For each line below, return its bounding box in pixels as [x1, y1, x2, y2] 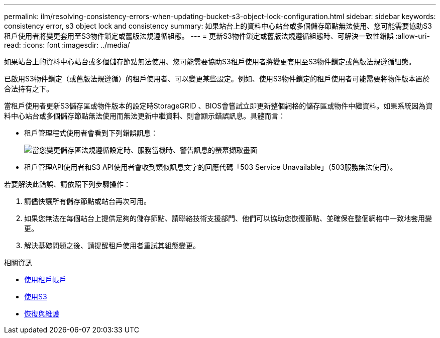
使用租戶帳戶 [24, 275, 66, 284]
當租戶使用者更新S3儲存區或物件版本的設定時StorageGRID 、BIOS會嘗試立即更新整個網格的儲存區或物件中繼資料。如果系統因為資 [4, 101, 433, 110]
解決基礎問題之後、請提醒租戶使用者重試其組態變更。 [24, 241, 200, 250]
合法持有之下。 [4, 84, 53, 93]
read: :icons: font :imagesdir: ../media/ [4, 41, 130, 49]
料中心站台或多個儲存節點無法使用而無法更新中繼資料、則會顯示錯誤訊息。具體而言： [4, 111, 285, 120]
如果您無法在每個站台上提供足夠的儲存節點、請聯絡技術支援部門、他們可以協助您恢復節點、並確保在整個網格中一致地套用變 [24, 214, 432, 222]
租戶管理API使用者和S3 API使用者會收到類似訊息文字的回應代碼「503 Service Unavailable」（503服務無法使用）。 [24, 163, 397, 171]
